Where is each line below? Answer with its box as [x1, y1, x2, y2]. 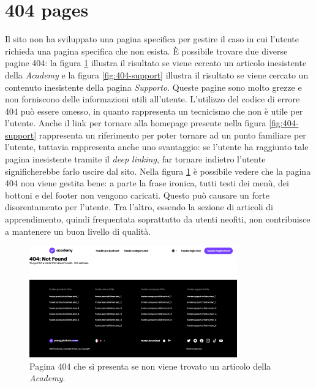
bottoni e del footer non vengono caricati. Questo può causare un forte [5, 188, 269, 201]
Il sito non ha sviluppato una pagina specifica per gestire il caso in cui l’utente [5, 32, 299, 45]
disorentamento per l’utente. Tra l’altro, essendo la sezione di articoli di [5, 200, 274, 213]
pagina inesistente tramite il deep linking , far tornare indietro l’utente [5, 153, 266, 165]
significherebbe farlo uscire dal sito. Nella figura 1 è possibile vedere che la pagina [5, 164, 311, 177]
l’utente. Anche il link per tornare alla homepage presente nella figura [5, 116, 266, 129]
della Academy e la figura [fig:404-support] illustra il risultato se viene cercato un [5, 68, 309, 81]
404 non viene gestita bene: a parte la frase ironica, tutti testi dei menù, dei [5, 177, 289, 189]
